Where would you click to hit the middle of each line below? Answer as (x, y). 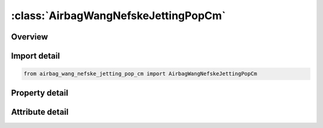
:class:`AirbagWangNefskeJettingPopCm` (118, 16)
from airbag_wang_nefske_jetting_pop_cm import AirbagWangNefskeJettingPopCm (140, 74)
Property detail (40, 93)
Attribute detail (40, 112)
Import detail (35, 56)
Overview (30, 37)
